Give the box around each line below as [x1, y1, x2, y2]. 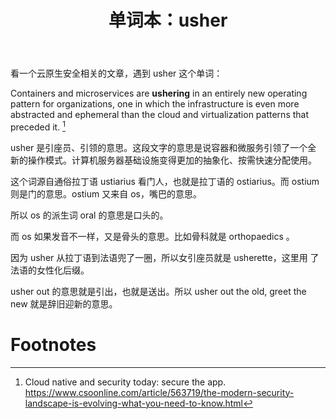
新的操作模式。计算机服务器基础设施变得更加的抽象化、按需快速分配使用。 [10, 154, 317, 166]
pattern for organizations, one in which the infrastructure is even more [10, 98, 300, 110]
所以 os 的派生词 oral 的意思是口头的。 [10, 209, 169, 221]
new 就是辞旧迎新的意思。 [10, 297, 118, 310]
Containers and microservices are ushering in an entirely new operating [10, 87, 308, 100]
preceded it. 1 [10, 119, 66, 133]
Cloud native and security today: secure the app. [24, 376, 227, 388]
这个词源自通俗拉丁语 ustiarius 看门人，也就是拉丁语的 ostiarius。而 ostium [10, 175, 320, 187]
